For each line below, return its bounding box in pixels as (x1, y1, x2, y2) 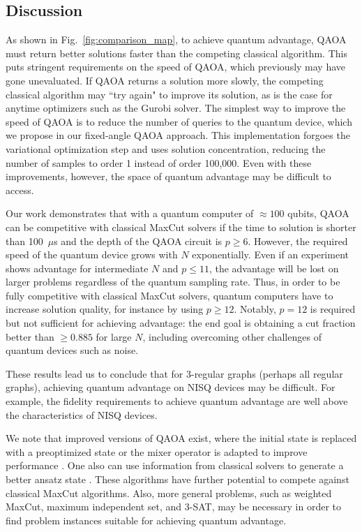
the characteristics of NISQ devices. (6, 407, 158, 422)
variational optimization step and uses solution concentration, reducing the (6, 141, 326, 156)
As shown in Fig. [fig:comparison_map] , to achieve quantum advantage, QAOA (6, 32, 347, 47)
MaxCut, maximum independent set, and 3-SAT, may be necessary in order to (6, 499, 342, 514)
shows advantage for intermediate (6, 260, 149, 275)
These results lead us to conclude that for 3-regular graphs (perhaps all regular (6, 366, 343, 380)
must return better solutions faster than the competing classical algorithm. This (6, 45, 347, 60)
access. (6, 182, 34, 197)
